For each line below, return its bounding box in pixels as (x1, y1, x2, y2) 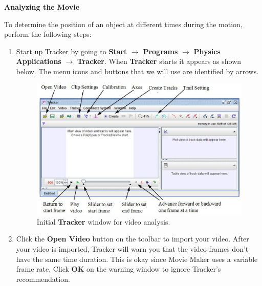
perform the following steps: (4, 29, 92, 39)
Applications (16, 56, 61, 67)
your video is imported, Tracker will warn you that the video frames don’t (16, 243, 249, 254)
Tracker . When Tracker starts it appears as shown (77, 56, 242, 67)
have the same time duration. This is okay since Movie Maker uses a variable (16, 253, 258, 264)
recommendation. (16, 273, 70, 284)
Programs (143, 46, 178, 56)
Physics (193, 46, 221, 56)
